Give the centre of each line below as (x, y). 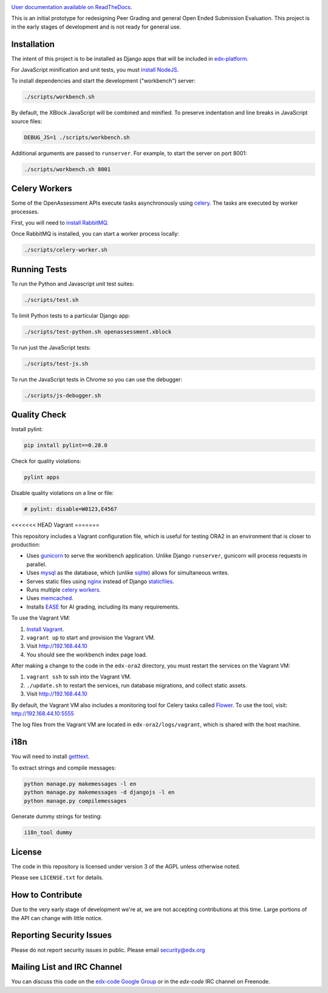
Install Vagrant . (45, 629)
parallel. (36, 564)
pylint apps (42, 477)
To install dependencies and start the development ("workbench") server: (103, 81)
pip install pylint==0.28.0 (66, 445)
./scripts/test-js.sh (56, 363)
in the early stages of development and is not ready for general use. (96, 27)
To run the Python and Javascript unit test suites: (73, 284)
